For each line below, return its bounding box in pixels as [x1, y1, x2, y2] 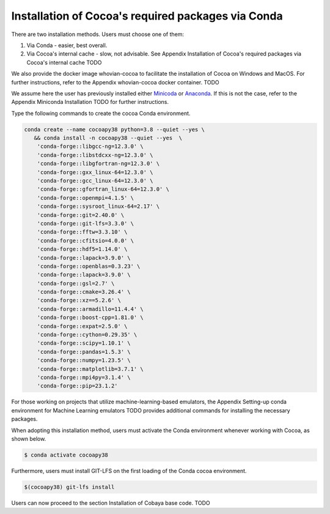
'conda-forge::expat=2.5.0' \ [37, 323, 128, 329]
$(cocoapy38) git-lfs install [24, 483, 115, 490]
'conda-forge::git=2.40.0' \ [37, 211, 125, 218]
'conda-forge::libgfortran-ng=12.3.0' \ [37, 160, 160, 167]
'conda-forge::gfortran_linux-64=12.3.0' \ [37, 186, 169, 193]
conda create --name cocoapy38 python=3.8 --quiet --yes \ [24, 126, 205, 133]
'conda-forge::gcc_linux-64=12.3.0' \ [37, 177, 153, 184]
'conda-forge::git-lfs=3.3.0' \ [37, 220, 134, 227]
